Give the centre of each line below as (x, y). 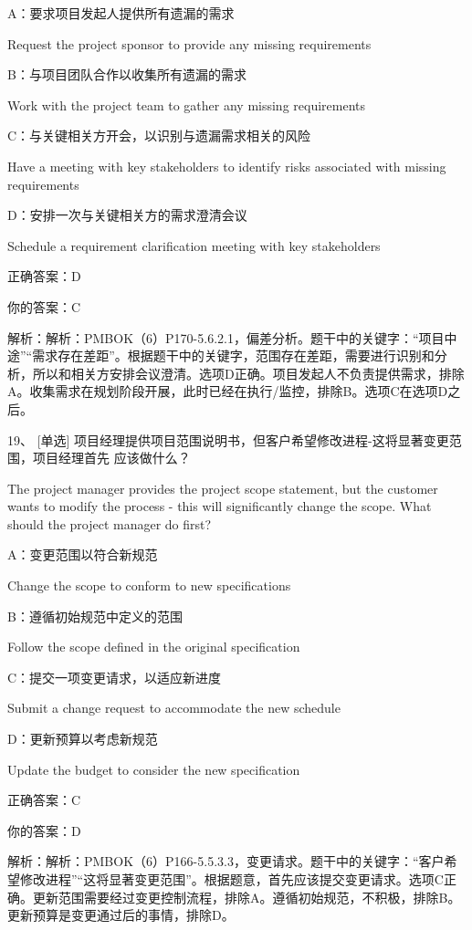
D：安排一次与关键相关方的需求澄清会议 (127, 215)
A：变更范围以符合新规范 (83, 554)
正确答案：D (44, 276)
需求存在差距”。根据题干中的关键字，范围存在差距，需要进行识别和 (233, 355)
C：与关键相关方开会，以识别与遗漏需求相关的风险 (159, 136)
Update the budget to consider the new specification (154, 769)
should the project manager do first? (110, 523)
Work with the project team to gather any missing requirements (187, 104)
